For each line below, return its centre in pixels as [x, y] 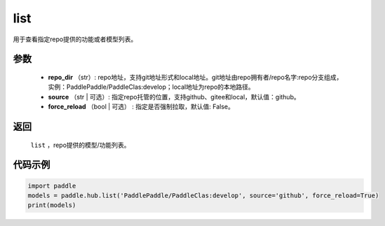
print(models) [52, 205]
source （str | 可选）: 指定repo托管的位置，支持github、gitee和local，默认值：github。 [174, 97]
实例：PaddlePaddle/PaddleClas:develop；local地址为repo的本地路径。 [151, 87]
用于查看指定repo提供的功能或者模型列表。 [75, 39]
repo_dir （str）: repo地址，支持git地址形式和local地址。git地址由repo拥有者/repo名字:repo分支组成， [195, 77]
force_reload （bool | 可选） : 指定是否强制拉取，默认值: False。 [141, 107]
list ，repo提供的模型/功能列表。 [80, 145]
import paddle [52, 186]
